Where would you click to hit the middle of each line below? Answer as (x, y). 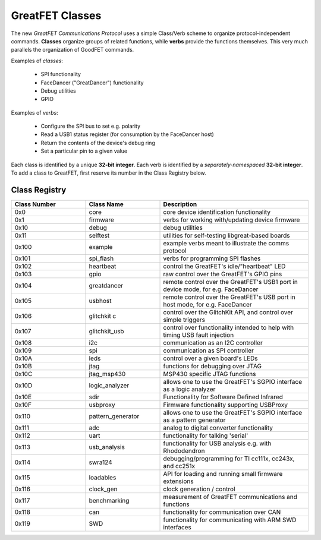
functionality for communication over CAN (222, 512)
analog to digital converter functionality (218, 428)
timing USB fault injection (199, 334)
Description (180, 204)
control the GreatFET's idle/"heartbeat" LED (224, 266)
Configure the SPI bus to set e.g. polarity (91, 126)
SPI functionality (61, 74)
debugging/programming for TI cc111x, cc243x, (229, 459)
